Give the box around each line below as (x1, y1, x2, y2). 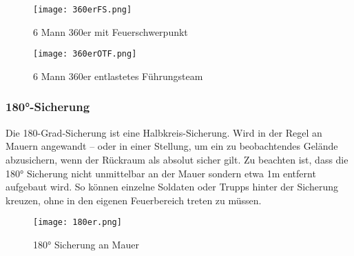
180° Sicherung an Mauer (33, 237, 139, 251)
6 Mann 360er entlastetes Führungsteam (33, 68, 203, 83)
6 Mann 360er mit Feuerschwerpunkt (33, 24, 188, 39)
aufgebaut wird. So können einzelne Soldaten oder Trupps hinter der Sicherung (6, 179, 338, 194)
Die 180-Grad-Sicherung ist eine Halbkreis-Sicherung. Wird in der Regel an (6, 125, 322, 139)
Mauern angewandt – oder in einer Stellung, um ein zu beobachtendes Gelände (6, 139, 338, 153)
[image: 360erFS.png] (33, 5, 132, 14)
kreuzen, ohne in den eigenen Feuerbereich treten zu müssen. (6, 193, 262, 207)
